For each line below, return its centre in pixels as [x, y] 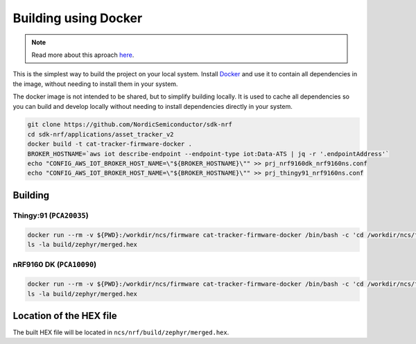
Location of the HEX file [65, 316]
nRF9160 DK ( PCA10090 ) [55, 265]
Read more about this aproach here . [83, 55]
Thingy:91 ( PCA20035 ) [51, 215]
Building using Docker [78, 18]
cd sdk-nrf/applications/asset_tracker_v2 [101, 134]
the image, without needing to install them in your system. [95, 84]
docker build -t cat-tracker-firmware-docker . [110, 144]
